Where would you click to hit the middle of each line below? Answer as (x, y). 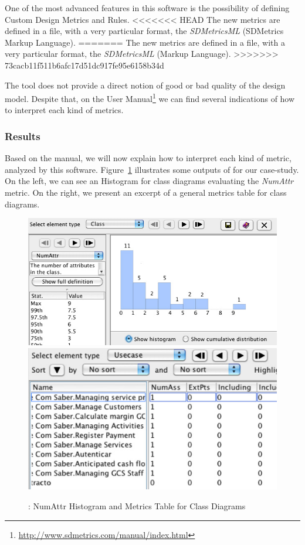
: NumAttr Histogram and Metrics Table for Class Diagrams (137, 506)
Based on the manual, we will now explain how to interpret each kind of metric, (148, 158)
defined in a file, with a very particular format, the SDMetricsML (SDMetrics (144, 31)
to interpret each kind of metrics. (64, 110)
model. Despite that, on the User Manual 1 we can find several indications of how (150, 98)
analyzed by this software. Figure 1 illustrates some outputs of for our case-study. (152, 169)
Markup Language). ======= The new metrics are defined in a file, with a (145, 42)
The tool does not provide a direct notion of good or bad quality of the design (145, 85)
